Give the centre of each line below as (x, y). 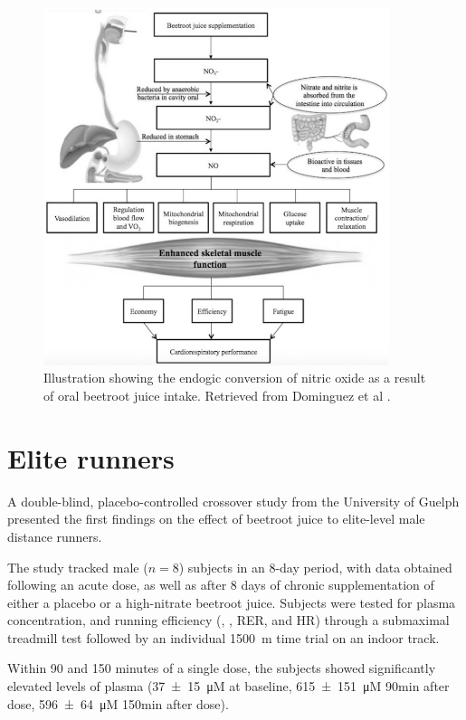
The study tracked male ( (78, 567)
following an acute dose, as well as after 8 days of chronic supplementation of (221, 585)
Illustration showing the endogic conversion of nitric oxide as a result (235, 378)
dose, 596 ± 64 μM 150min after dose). (118, 703)
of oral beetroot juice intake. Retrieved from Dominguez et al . (217, 395)
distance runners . (55, 536)
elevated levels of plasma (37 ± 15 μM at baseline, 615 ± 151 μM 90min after (228, 686)
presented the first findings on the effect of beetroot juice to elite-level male (216, 519)
